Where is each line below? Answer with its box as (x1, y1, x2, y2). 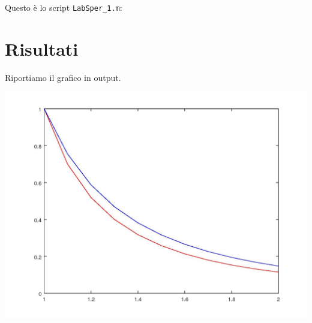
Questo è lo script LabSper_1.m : (5, 1, 122, 13)
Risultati (5, 36, 79, 61)
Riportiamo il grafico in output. (5, 71, 121, 83)
